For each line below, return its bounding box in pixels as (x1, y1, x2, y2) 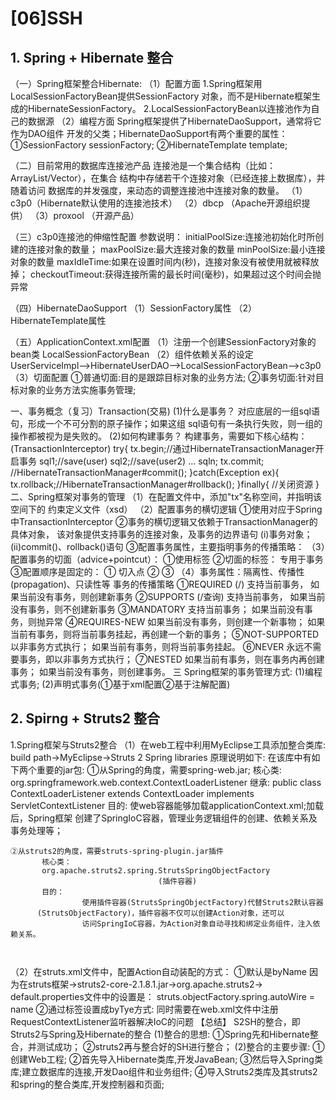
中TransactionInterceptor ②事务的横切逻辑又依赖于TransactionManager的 (10, 516, 318, 527)
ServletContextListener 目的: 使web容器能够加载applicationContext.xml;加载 (10, 799, 324, 811)
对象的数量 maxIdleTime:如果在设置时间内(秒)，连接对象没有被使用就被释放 (10, 256, 320, 267)
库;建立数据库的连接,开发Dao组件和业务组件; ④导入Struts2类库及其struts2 (10, 1065, 318, 1077)
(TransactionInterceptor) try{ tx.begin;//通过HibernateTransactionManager (10, 443, 316, 454)
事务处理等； (10, 824, 63, 836)
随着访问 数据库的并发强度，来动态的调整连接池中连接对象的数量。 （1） (10, 185, 308, 196)
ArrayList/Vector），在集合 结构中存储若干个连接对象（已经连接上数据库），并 (10, 172, 326, 184)
